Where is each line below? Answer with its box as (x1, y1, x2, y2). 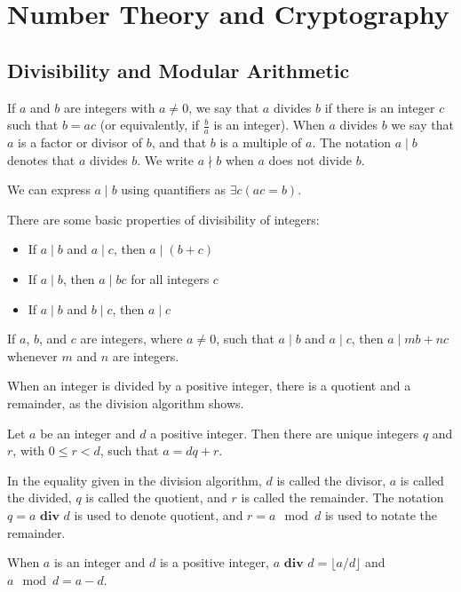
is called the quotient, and (85, 488, 227, 507)
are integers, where (80, 329, 183, 348)
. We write (137, 150, 195, 169)
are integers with (63, 98, 155, 116)
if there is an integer (324, 98, 435, 116)
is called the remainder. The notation (241, 488, 444, 507)
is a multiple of (219, 133, 302, 151)
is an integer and (53, 553, 146, 572)
